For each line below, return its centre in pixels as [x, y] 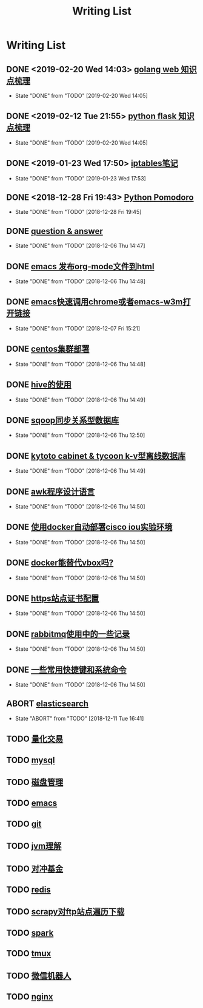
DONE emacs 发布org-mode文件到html [80, 266]
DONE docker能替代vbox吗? [60, 563]
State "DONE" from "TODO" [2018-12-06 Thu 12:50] [80, 435]
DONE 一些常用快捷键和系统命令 [67, 670]
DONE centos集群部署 [48, 349]
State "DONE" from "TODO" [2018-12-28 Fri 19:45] [78, 212]
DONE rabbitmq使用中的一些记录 [68, 634]
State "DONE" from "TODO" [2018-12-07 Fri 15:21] [78, 328]
